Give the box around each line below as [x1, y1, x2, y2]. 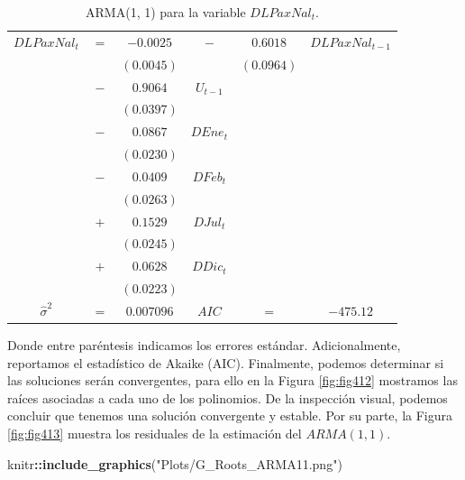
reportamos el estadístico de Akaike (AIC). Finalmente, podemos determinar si [7, 353, 444, 372]
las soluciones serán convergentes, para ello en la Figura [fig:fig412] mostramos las [7, 371, 458, 390]
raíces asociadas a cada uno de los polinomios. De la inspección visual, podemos [7, 388, 448, 407]
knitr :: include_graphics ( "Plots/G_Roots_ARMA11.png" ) [7, 454, 342, 473]
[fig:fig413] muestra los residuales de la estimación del [7, 424, 302, 443]
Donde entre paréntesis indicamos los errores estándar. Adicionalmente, [7, 336, 401, 355]
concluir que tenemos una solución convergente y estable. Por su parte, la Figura [7, 406, 452, 425]
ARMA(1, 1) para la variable [86, 3, 246, 21]
